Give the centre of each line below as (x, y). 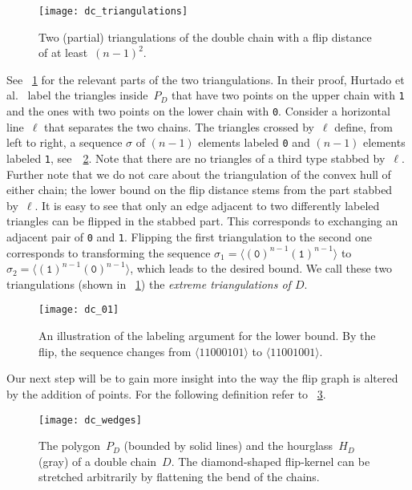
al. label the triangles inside (77, 95)
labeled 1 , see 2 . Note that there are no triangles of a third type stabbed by (196, 158)
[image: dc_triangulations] (113, 11)
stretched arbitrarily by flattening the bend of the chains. (179, 477)
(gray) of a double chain (98, 461)
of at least (63, 53)
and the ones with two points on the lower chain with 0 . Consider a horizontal (198, 111)
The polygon (70, 445)
